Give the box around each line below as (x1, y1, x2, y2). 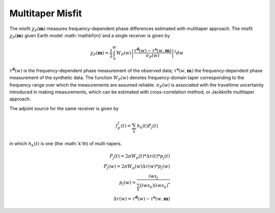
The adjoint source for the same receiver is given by (9, 105, 119, 112)
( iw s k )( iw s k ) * (140, 181, 170, 190)
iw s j (148, 173, 158, 180)
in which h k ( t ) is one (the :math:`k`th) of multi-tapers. (9, 140, 122, 148)
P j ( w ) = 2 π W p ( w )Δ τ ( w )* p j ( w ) (103, 163, 170, 170)
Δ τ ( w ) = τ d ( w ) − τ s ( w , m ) (113, 195, 170, 202)
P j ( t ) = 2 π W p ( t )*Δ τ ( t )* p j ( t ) (109, 153, 170, 160)
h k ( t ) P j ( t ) (136, 123, 158, 130)
